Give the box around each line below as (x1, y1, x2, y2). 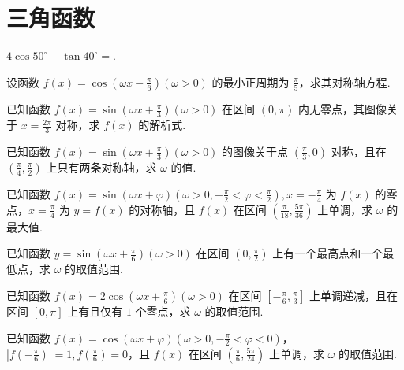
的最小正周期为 (211, 73, 290, 90)
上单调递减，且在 (309, 287, 398, 304)
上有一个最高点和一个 (272, 245, 383, 261)
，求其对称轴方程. (298, 73, 391, 90)
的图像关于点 (222, 142, 289, 159)
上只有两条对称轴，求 (46, 158, 157, 175)
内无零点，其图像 (298, 101, 387, 117)
